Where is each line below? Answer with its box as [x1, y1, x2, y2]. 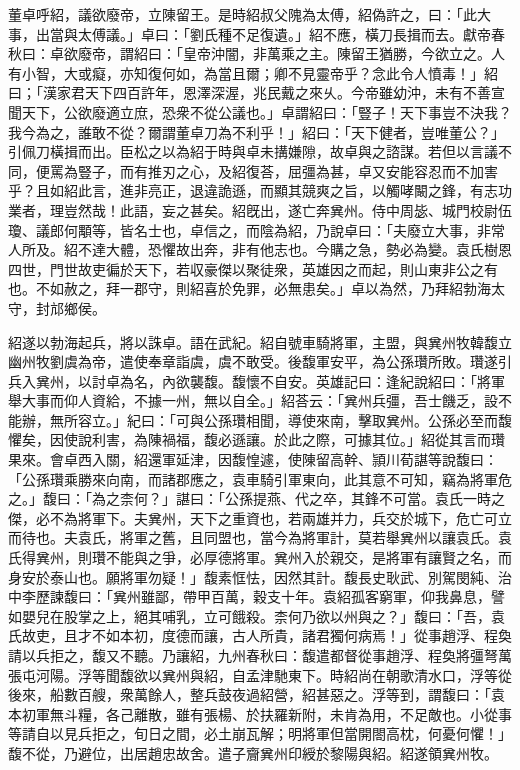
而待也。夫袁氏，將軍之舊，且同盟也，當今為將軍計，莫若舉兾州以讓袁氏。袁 [8, 527, 512, 548]
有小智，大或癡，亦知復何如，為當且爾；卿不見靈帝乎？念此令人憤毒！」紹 [8, 62, 498, 83]
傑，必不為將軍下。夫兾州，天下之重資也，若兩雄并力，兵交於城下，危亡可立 [8, 507, 512, 528]
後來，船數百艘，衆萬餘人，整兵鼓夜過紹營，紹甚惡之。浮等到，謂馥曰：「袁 [8, 684, 505, 705]
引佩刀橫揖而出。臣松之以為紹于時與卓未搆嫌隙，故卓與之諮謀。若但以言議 [8, 141, 498, 162]
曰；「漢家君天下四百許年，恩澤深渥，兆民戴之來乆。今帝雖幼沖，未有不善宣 [8, 82, 505, 103]
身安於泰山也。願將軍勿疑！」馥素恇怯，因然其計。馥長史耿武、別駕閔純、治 [8, 566, 512, 587]
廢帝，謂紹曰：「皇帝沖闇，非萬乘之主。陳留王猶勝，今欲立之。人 [77, 43, 505, 64]
